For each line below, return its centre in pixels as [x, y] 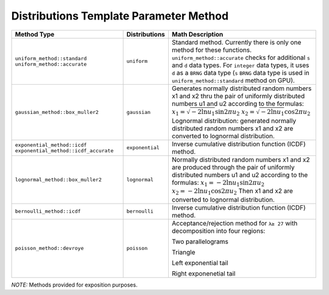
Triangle [183, 252]
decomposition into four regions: [218, 230]
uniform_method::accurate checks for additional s [241, 57]
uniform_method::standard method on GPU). [233, 80]
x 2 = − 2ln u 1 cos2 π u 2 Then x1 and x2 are [232, 191]
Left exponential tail [200, 263]
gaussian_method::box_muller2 [57, 112]
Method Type [35, 34]
